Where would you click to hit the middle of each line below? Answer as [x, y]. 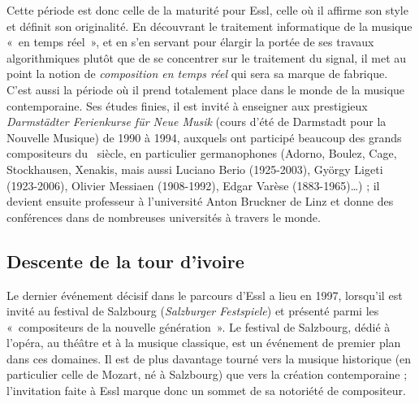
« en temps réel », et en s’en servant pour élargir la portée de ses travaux [190, 42]
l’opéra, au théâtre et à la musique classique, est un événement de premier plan [204, 343]
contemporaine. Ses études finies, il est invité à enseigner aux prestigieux [187, 105]
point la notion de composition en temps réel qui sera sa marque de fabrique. [197, 74]
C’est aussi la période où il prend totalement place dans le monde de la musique [206, 89]
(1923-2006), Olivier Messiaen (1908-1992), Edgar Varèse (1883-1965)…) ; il [193, 185]
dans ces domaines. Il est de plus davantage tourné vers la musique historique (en [209, 358]
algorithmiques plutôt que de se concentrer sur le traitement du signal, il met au [207, 57]
